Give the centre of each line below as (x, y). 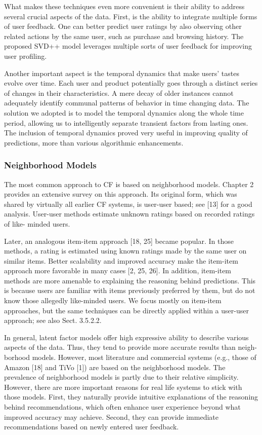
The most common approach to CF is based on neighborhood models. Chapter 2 (129, 184)
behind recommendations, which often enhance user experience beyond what (122, 407)
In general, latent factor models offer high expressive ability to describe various (126, 337)
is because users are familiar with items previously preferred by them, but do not (130, 290)
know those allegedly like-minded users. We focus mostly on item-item (113, 300)
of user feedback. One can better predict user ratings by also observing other (123, 26)
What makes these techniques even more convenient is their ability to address (124, 6)
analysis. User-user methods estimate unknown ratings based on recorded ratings (129, 214)
